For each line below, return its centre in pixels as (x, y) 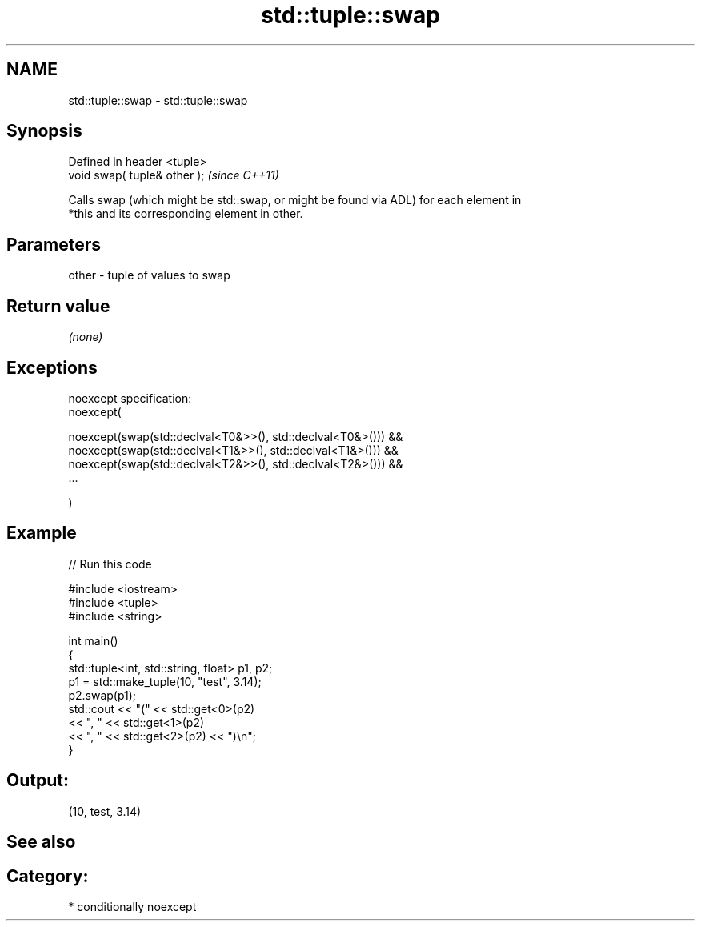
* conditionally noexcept (132, 906)
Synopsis (44, 131)
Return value (58, 306)
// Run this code (110, 564)
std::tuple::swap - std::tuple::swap (158, 100)
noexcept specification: (130, 398)
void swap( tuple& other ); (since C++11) (174, 175)
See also (41, 842)
